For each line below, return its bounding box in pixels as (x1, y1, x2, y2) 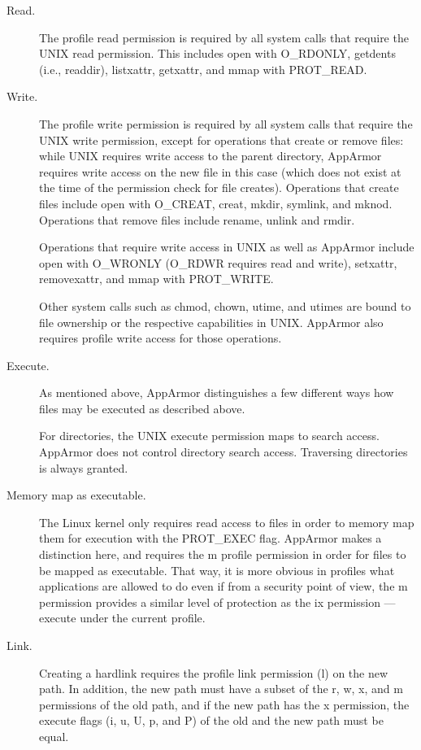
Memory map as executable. (7, 486, 146, 504)
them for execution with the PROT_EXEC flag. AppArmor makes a (39, 530, 382, 547)
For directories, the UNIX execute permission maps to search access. (39, 427, 380, 444)
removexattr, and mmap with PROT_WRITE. (39, 270, 274, 287)
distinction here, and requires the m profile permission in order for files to (39, 546, 406, 563)
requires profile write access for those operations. (39, 329, 282, 347)
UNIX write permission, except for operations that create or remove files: (39, 131, 404, 148)
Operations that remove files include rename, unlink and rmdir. (39, 211, 355, 228)
